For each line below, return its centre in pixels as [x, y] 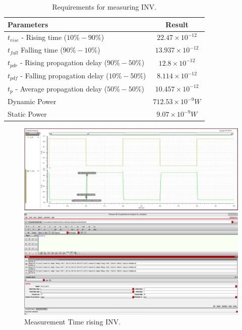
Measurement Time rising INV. [73, 322]
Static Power [27, 114]
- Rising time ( [44, 37]
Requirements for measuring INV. [104, 7]
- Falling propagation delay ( [65, 75]
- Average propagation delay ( [61, 88]
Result [177, 24]
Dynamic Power [32, 101]
